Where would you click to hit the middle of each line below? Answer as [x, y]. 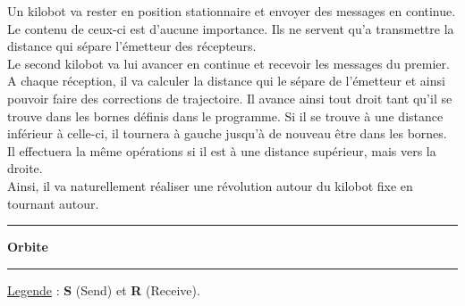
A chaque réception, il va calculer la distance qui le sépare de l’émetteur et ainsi [226, 81]
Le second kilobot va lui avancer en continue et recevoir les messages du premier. [228, 63]
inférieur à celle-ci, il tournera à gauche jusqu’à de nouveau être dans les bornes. [227, 133]
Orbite [28, 247]
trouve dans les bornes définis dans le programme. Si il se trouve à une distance [225, 116]
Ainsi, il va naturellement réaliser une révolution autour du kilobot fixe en [210, 185]
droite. [25, 168]
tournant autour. [53, 203]
